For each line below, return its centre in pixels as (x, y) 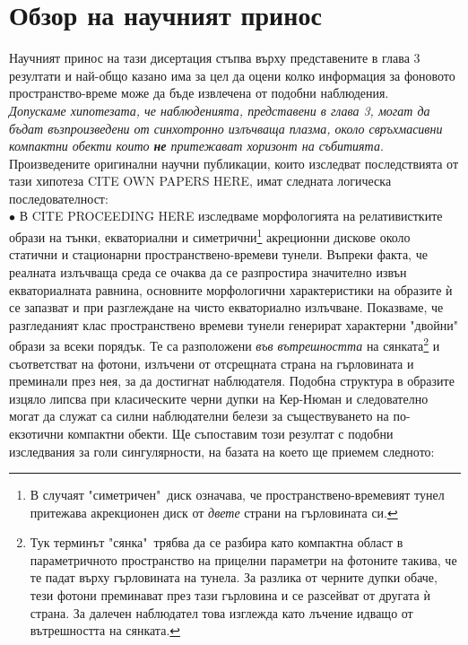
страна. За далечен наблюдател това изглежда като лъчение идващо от (221, 612)
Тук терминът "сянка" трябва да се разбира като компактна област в (217, 542)
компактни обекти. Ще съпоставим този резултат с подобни (230, 433)
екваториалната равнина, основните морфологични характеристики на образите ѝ (231, 289)
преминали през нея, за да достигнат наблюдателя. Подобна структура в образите (232, 381)
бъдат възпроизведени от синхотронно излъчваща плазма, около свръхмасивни (226, 128)
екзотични (36, 433)
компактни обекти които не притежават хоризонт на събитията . (196, 146)
